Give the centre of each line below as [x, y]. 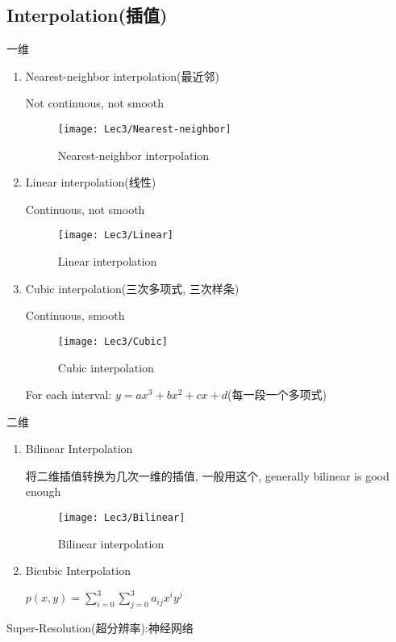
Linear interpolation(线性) [91, 182]
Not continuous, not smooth [95, 103]
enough [43, 491]
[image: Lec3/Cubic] [113, 341]
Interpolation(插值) [87, 15]
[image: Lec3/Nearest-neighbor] [144, 129]
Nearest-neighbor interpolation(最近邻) [122, 76]
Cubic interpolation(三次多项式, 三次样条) [132, 288]
